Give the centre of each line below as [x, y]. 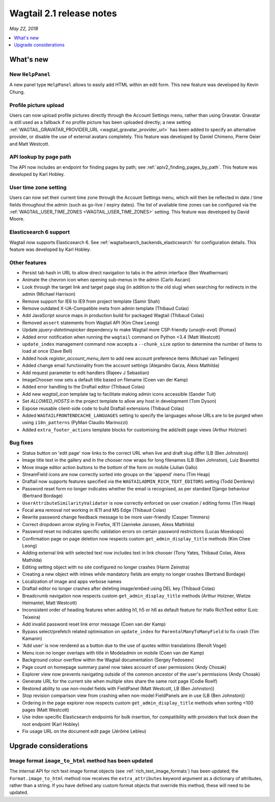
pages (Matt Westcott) [46, 710]
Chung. [17, 92]
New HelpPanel [30, 74]
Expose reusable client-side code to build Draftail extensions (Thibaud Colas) [103, 408]
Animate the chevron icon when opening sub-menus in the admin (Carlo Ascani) [106, 280]
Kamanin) [32, 638]
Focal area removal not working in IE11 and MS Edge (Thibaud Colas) [94, 510]
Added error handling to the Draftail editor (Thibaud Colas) [84, 387]
